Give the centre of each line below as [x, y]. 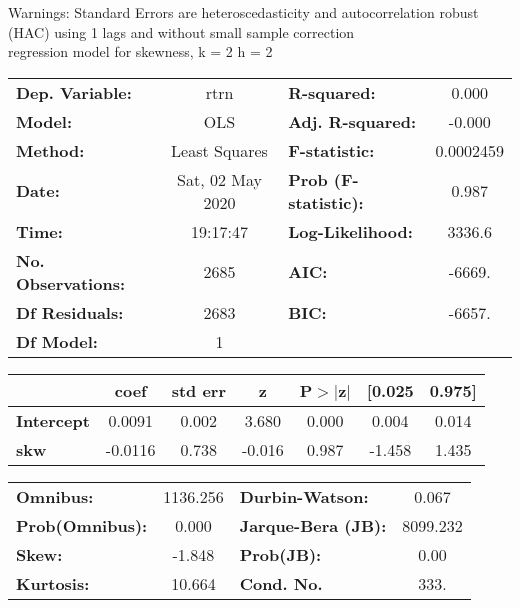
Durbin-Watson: [304, 496]
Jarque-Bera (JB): [313, 525]
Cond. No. [281, 583]
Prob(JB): [280, 554]
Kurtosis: [53, 583]
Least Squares [219, 150]
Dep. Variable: [74, 92]
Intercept [53, 420]
